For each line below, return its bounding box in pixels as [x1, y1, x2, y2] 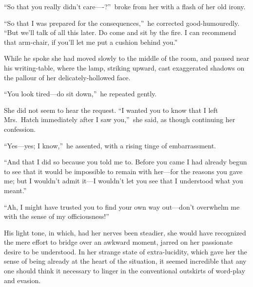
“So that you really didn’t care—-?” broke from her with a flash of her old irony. [4, 1, 246, 11]
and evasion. [4, 275, 41, 285]
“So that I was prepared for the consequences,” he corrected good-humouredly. [4, 18, 240, 28]
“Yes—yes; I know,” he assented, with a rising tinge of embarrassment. [4, 140, 216, 150]
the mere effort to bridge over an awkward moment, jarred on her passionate [4, 237, 233, 247]
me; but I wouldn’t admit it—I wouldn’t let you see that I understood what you [4, 176, 243, 186]
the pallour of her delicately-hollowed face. [4, 72, 131, 82]
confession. [4, 124, 36, 134]
